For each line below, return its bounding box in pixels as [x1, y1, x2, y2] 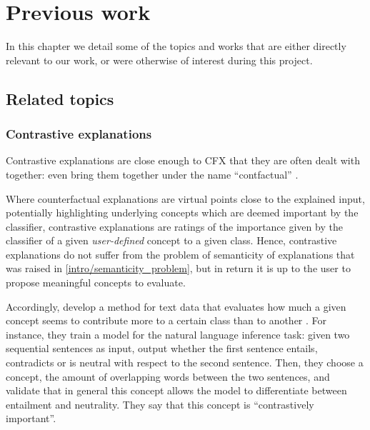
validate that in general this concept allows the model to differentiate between [6, 383, 347, 398]
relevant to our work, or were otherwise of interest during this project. [6, 52, 313, 67]
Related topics [6, 87, 114, 109]
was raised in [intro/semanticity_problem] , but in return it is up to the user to [6, 261, 351, 276]
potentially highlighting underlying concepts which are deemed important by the [6, 205, 359, 220]
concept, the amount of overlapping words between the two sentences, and [6, 369, 330, 384]
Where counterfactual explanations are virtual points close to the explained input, [6, 191, 365, 206]
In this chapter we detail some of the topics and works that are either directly [6, 39, 346, 54]
